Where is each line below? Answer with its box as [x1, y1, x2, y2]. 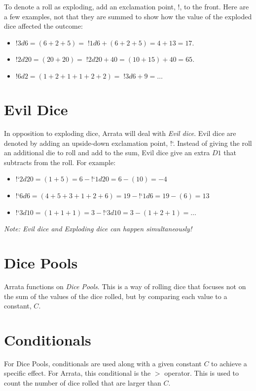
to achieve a [211, 358, 247, 368]
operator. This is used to [164, 368, 239, 378]
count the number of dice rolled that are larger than [4, 378, 161, 388]
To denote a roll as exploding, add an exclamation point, [4, 1, 176, 11]
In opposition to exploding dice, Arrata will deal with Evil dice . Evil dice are [4, 128, 236, 138]
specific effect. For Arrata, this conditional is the [4, 368, 151, 378]
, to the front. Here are [180, 1, 249, 11]
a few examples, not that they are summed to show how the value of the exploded [4, 11, 252, 21]
